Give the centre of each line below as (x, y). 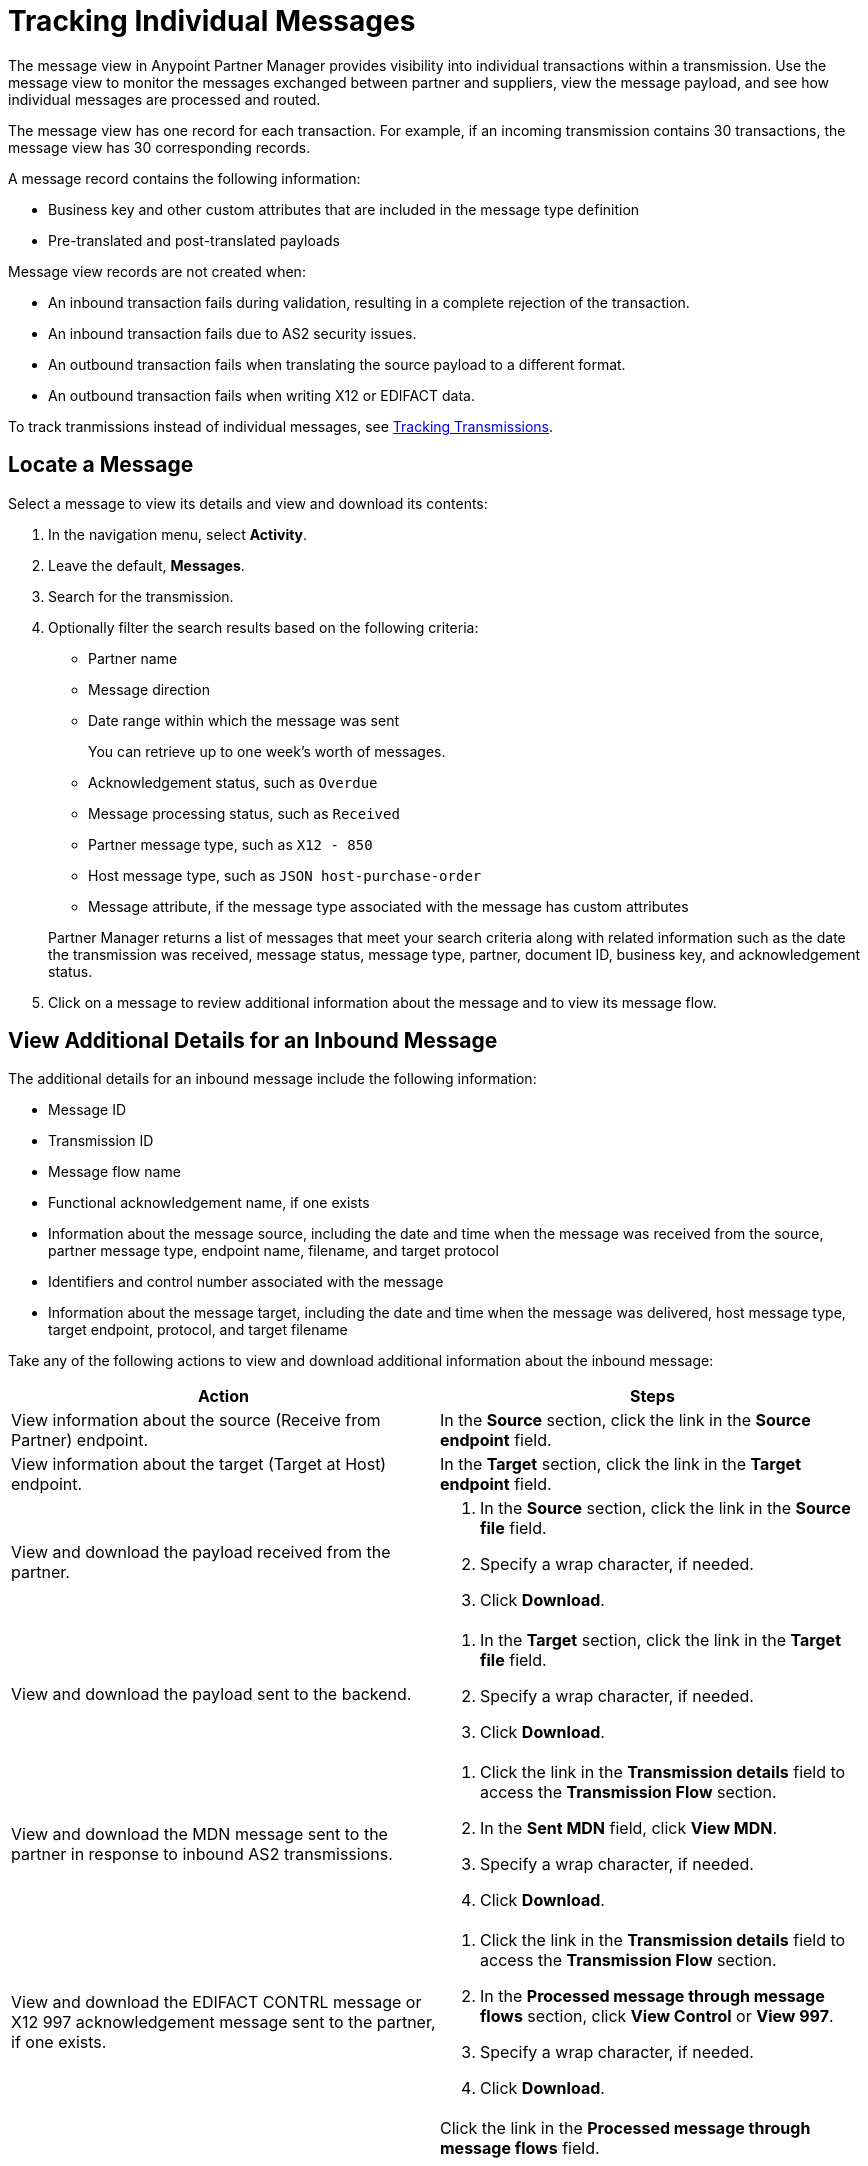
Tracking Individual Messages (212, 21)
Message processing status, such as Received (244, 813)
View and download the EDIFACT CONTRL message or (216, 2002)
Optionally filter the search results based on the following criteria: (263, 627)
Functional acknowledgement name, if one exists (209, 1203)
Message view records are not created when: (157, 271)
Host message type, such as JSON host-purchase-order (285, 875)
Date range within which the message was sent (244, 720)
